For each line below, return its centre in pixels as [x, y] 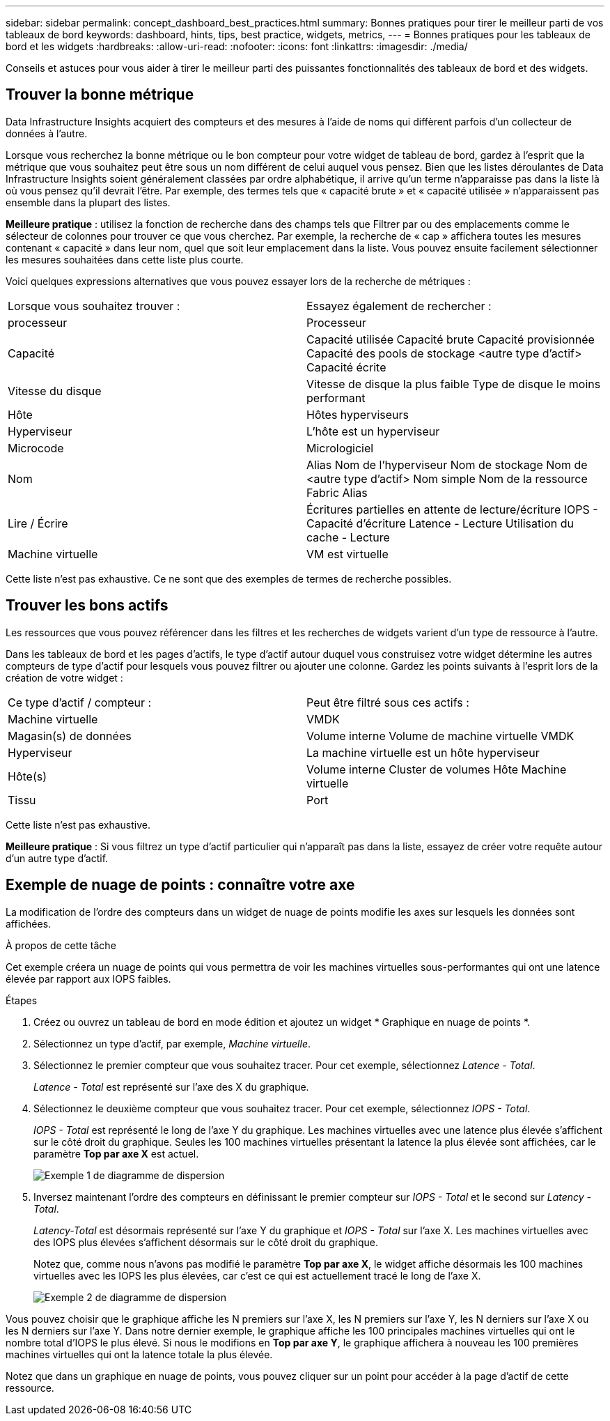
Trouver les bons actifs [87, 606]
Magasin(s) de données [70, 736]
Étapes [22, 1000]
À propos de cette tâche [61, 945]
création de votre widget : [64, 677]
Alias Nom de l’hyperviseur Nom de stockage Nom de [447, 464]
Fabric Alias [337, 492]
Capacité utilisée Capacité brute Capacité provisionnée [451, 339]
